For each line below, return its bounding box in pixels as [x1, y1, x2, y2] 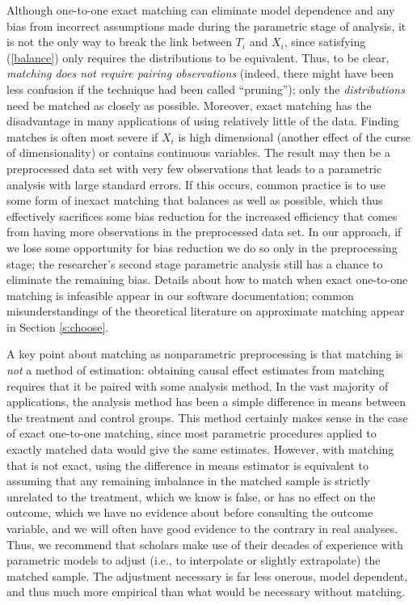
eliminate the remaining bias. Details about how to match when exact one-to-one [6, 271, 408, 288]
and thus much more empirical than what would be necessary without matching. [6, 583, 406, 600]
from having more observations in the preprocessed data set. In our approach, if [6, 223, 402, 240]
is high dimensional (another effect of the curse [178, 128, 411, 145]
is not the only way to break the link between [6, 33, 232, 50]
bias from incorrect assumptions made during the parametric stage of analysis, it [6, 17, 406, 34]
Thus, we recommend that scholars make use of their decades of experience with [6, 535, 403, 552]
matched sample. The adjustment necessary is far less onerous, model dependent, [6, 567, 408, 584]
